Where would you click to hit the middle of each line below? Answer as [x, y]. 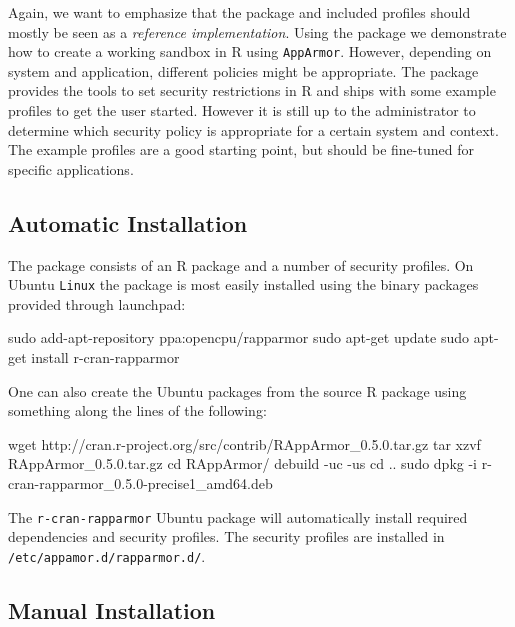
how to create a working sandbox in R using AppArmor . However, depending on [250, 51]
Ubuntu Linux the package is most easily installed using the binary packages [243, 284]
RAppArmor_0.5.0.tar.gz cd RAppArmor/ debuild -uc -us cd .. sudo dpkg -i [242, 463]
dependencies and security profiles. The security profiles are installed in [226, 536]
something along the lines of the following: [137, 410]
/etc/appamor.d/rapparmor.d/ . [107, 555]
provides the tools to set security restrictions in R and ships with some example [252, 90]
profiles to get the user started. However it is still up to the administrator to [242, 110]
